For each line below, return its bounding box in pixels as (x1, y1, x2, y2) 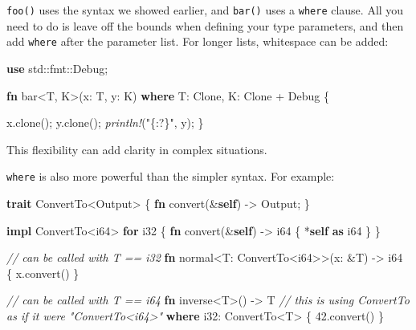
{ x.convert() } (6, 264, 80, 281)
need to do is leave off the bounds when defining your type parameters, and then (6, 17, 404, 34)
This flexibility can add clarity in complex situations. (6, 141, 267, 157)
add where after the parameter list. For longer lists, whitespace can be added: (6, 33, 389, 50)
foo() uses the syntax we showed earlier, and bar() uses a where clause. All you (6, 2, 404, 18)
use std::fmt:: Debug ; (6, 59, 108, 76)
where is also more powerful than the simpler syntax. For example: (6, 168, 335, 185)
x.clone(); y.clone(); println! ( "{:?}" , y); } (6, 114, 204, 131)
